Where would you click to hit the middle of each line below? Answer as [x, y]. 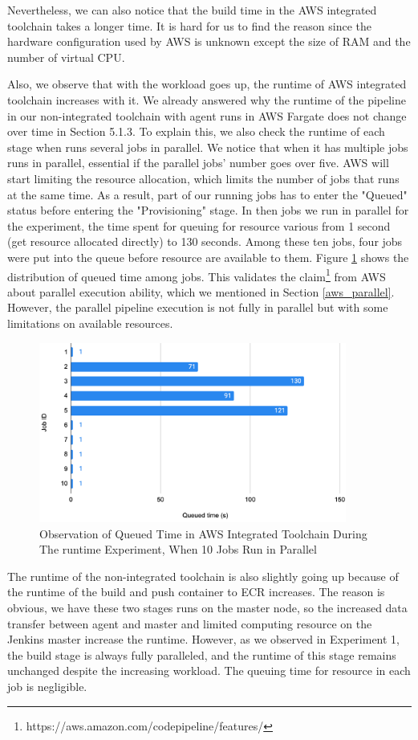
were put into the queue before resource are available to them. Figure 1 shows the [208, 257]
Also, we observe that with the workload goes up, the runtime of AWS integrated [207, 84]
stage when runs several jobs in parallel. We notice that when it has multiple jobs [208, 147]
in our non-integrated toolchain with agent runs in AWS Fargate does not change [207, 115]
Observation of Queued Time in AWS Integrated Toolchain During [203, 533]
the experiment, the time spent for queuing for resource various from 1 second [199, 225]
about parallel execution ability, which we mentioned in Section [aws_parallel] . [201, 291]
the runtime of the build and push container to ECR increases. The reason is [196, 592]
